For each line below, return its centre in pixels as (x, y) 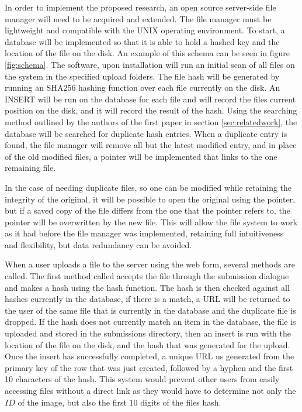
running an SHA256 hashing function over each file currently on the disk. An (143, 87)
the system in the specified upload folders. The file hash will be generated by (142, 76)
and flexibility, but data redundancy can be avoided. (98, 244)
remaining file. (30, 168)
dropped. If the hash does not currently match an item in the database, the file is (150, 322)
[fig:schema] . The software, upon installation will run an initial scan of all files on (150, 64)
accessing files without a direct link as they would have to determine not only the (150, 390)
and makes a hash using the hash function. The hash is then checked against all (147, 287)
